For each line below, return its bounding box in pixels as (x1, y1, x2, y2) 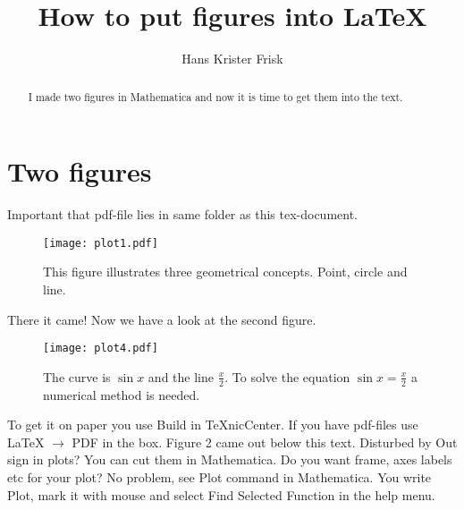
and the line (148, 367, 214, 386)
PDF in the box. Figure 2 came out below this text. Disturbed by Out (72, 432, 458, 451)
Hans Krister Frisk (181, 49, 283, 68)
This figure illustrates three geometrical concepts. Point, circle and (43, 262, 408, 281)
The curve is (43, 367, 111, 386)
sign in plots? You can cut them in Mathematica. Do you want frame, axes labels (7, 450, 452, 469)
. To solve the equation (224, 367, 350, 386)
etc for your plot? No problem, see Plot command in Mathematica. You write (7, 468, 432, 486)
